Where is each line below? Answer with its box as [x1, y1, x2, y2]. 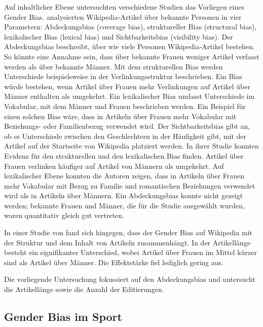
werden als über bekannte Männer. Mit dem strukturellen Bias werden [4, 61, 223, 71]
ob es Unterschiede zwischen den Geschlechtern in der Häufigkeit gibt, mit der [4, 130, 247, 141]
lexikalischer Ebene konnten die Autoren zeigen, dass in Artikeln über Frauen [4, 170, 245, 181]
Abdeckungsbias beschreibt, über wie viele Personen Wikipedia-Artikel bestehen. [4, 41, 255, 52]
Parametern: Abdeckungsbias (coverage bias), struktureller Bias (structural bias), [4, 21, 257, 32]
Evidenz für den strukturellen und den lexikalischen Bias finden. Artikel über [4, 150, 244, 161]
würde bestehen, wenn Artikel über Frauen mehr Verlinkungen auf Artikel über [4, 81, 250, 91]
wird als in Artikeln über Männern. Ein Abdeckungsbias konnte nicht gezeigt [4, 190, 243, 201]
